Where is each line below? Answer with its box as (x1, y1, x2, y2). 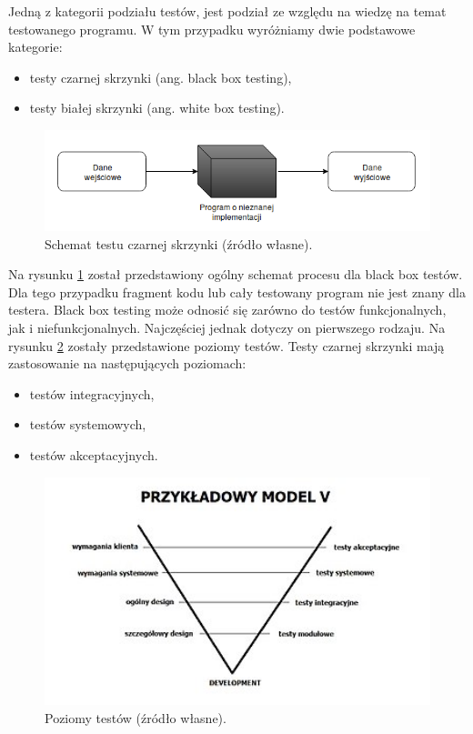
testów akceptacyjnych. (29, 445, 158, 464)
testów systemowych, (29, 415, 146, 434)
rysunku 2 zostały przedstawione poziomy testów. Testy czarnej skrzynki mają (8, 336, 445, 355)
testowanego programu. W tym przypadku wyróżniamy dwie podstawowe (8, 19, 416, 38)
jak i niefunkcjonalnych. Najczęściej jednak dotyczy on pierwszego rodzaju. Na (8, 317, 446, 337)
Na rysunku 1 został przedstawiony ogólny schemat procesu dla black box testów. (8, 265, 463, 284)
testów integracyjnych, (29, 384, 155, 403)
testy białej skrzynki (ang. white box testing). (29, 98, 285, 117)
